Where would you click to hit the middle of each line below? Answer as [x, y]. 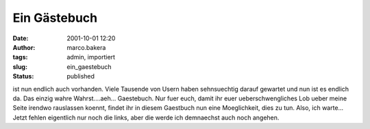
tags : [20, 57]
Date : [21, 38]
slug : [20, 67]
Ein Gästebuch [55, 18]
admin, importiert [91, 57]
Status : [23, 76]
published [81, 76]
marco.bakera [86, 47]
